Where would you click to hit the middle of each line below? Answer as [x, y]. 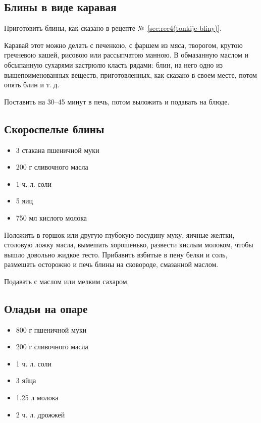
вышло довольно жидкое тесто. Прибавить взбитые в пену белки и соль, [116, 254]
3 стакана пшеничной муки [58, 150]
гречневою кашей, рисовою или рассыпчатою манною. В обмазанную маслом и [126, 55]
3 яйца [26, 380]
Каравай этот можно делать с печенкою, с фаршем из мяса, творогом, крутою [123, 45]
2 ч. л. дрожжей [40, 414]
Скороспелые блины [54, 128]
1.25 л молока [37, 398]
